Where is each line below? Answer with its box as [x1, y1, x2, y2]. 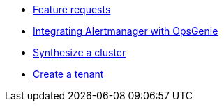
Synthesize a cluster [33, 47, 126, 58]
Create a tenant [33, 68, 104, 80]
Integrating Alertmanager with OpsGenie [33, 25, 218, 37]
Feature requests [33, 3, 111, 15]
